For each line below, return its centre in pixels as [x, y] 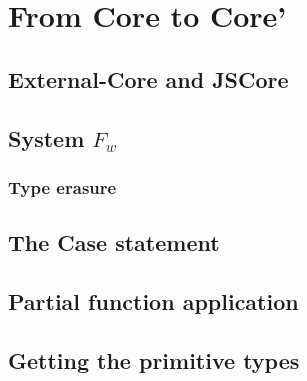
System [46, 137]
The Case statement [114, 242]
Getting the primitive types [154, 359]
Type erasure [62, 186]
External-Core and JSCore [148, 78]
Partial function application [153, 300]
